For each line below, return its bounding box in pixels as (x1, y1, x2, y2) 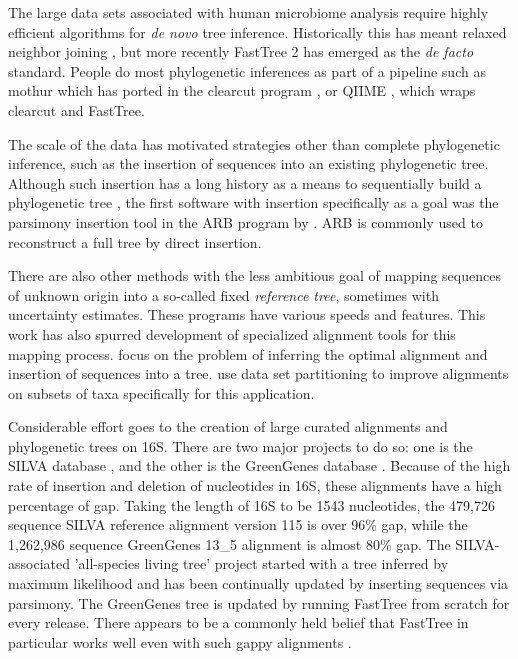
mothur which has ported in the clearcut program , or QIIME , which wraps (8, 80, 476, 101)
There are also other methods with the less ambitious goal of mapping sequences (8, 265, 501, 286)
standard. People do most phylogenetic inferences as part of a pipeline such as (8, 60, 486, 81)
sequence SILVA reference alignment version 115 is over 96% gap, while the (8, 514, 468, 535)
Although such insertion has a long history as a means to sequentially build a (8, 172, 482, 193)
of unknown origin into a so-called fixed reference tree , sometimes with (8, 284, 439, 305)
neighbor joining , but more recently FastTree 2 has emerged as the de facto (8, 41, 474, 62)
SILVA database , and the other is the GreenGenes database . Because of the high (8, 455, 511, 476)
